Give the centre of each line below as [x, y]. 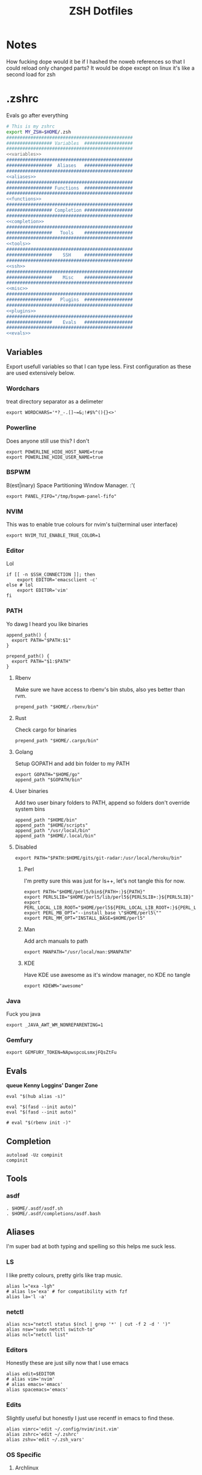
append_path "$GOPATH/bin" [49, 780]
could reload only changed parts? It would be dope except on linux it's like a [100, 68]
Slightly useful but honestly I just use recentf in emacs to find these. [90, 1418]
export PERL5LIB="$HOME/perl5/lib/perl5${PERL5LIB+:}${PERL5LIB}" [109, 897]
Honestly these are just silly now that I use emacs [68, 1363]
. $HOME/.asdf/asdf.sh [35, 1208]
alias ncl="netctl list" [37, 1335]
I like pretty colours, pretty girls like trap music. [65, 1275]
